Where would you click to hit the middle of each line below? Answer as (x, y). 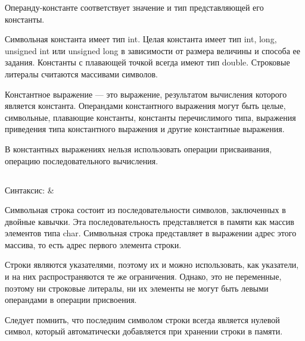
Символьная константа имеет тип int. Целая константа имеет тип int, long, (141, 39)
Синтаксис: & (29, 190)
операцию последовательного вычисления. (82, 160)
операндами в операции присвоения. (71, 300)
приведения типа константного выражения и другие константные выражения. (145, 129)
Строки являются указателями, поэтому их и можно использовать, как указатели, (152, 265)
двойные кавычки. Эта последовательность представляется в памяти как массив (150, 221)
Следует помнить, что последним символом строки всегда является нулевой (142, 319)
